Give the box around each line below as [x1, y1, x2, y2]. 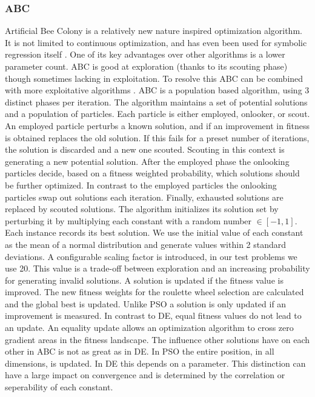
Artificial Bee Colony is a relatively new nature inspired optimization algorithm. [5, 24, 302, 37]
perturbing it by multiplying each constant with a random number [5, 214, 252, 227]
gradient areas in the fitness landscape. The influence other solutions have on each [5, 333, 310, 345]
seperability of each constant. [5, 381, 113, 393]
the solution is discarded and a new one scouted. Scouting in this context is [5, 143, 285, 156]
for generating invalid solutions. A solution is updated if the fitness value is [5, 273, 283, 286]
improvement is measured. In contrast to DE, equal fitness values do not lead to [5, 309, 302, 322]
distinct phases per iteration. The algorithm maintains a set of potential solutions [5, 95, 308, 108]
